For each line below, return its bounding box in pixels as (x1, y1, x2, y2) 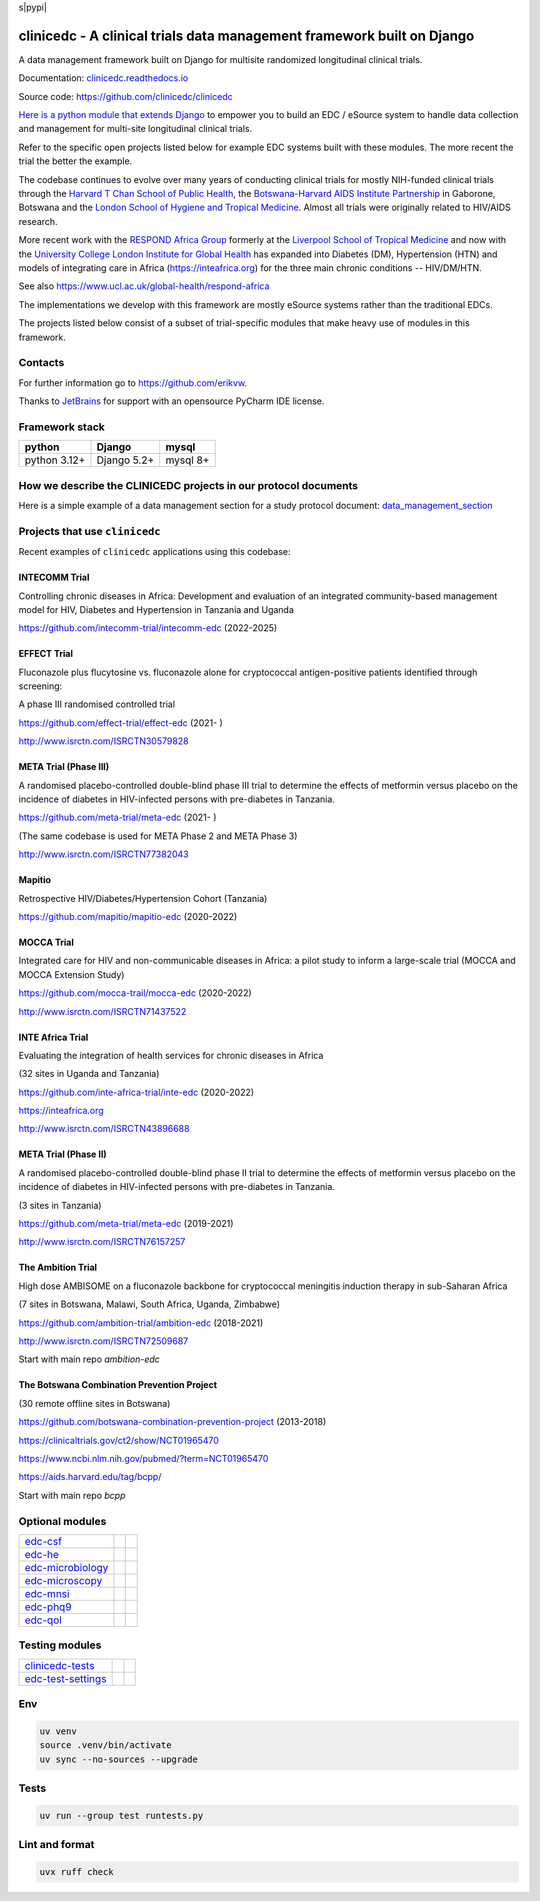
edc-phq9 (24, 1600, 72, 1614)
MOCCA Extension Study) (18, 968, 125, 980)
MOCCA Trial (18, 936, 74, 948)
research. (18, 215, 59, 227)
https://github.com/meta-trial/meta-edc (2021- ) (18, 811, 217, 824)
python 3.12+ (24, 453, 86, 467)
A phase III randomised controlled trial (18, 698, 175, 710)
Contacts (18, 356, 65, 370)
